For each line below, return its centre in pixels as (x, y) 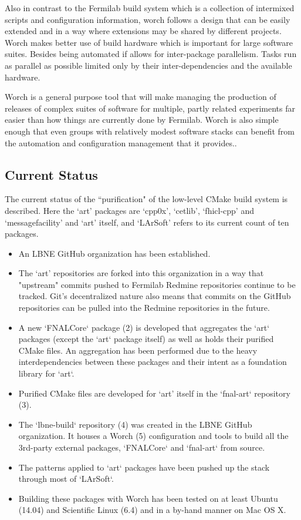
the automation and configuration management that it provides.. (121, 142)
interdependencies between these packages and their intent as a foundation (153, 362)
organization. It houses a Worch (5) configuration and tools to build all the (153, 436)
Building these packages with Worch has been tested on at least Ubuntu (148, 498)
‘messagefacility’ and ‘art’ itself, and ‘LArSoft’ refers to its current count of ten (147, 222)
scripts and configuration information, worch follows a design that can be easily (148, 19)
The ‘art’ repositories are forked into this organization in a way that (141, 273)
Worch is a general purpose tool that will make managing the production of (141, 97)
